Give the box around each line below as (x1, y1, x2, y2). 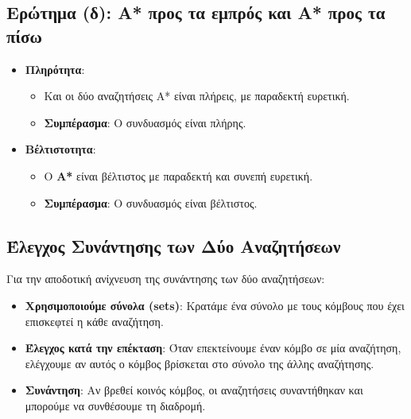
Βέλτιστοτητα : (25, 141, 96, 157)
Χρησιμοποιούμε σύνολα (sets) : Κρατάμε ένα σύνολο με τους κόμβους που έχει (25, 297, 405, 313)
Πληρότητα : (25, 60, 85, 77)
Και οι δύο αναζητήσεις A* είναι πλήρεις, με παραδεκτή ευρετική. (44, 87, 350, 104)
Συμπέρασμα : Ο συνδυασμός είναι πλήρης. (44, 114, 246, 130)
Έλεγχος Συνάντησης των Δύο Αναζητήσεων (6, 233, 341, 258)
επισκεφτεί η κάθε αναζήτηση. (25, 312, 164, 329)
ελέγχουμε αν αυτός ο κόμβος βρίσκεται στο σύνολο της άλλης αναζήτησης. (25, 355, 374, 371)
